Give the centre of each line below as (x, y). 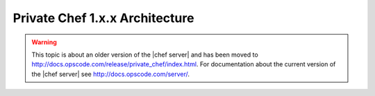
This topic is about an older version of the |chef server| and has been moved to (145, 55)
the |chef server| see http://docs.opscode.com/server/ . (111, 74)
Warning (44, 42)
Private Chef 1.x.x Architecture (103, 18)
